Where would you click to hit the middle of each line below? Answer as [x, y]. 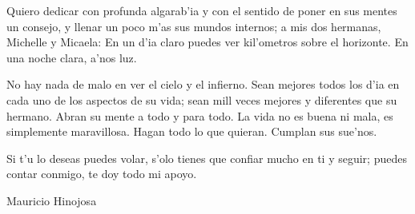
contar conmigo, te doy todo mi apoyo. [102, 174]
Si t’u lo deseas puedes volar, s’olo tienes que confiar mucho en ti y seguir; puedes [207, 158]
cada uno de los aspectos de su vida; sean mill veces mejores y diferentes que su [202, 99]
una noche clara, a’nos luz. [72, 57]
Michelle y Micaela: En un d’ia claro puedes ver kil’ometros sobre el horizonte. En [207, 42]
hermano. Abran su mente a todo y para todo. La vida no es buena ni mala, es [200, 115]
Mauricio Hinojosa [52, 200]
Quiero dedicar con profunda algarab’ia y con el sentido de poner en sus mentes [202, 10]
